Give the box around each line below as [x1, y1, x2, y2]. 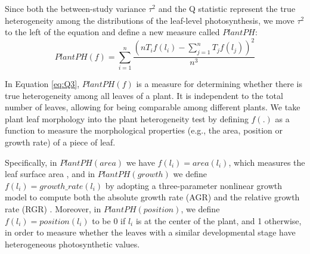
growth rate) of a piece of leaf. [5, 136, 116, 148]
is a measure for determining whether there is [136, 78, 302, 90]
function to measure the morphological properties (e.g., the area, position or [5, 124, 283, 137]
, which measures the [228, 156, 305, 168]
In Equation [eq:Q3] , [5, 78, 80, 90]
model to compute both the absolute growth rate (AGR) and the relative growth [5, 191, 300, 203]
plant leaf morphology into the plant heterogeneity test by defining [5, 112, 249, 125]
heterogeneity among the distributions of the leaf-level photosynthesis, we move [5, 14, 294, 26]
